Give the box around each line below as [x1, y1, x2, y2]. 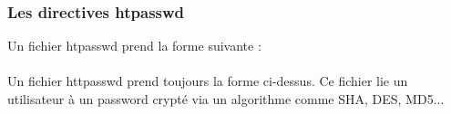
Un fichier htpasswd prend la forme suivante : [7, 36, 261, 55]
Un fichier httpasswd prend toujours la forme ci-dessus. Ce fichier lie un [7, 71, 408, 90]
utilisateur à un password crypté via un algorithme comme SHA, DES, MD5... [7, 90, 445, 108]
